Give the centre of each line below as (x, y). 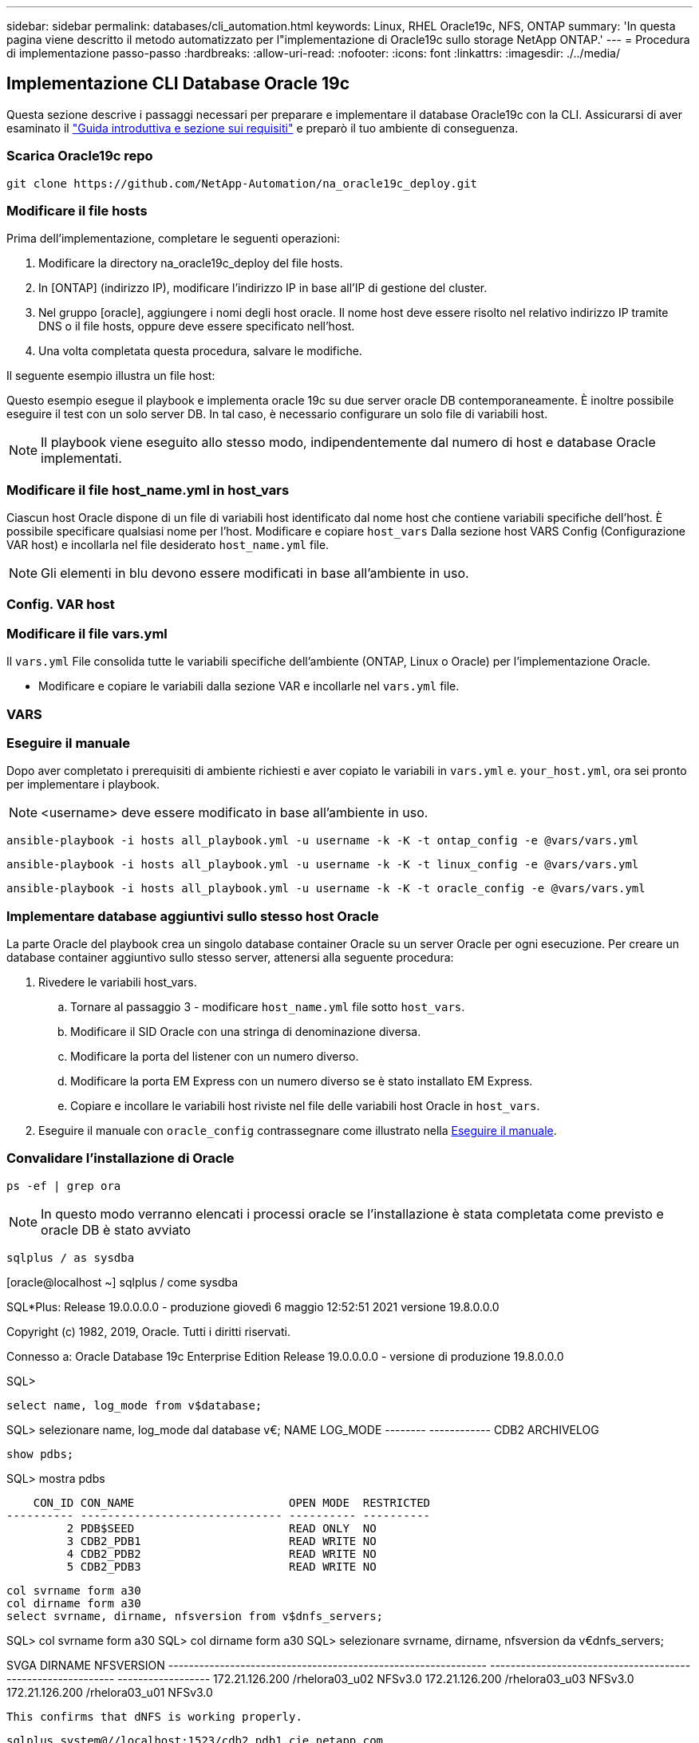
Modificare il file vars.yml (87, 633)
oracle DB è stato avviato (116, 1229)
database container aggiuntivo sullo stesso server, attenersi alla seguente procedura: (230, 958)
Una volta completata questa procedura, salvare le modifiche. (200, 351)
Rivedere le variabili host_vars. (118, 982)
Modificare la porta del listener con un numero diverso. (215, 1057)
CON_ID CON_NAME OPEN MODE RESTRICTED (232, 1502)
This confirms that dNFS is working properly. (154, 1716)
